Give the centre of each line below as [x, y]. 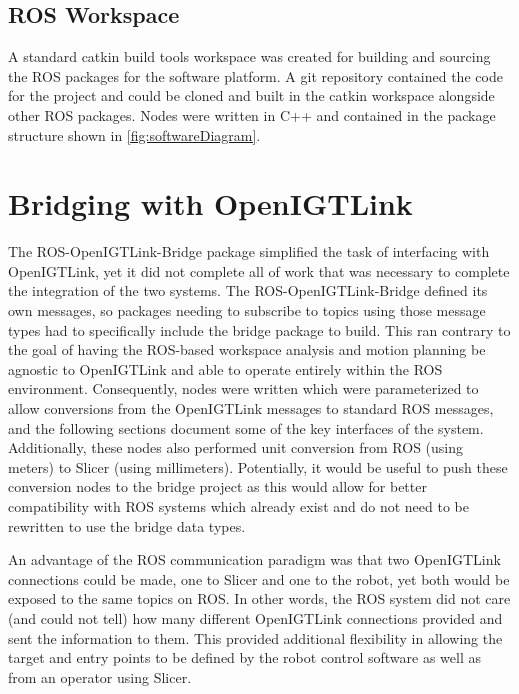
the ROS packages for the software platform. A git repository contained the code [255, 75]
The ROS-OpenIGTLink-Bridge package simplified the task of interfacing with [249, 251]
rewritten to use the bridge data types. [127, 525]
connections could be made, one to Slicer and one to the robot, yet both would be [259, 578]
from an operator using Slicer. [100, 676]
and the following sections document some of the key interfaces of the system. [246, 427]
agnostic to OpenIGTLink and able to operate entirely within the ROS [225, 368]
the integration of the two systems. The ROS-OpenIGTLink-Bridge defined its [248, 290]
